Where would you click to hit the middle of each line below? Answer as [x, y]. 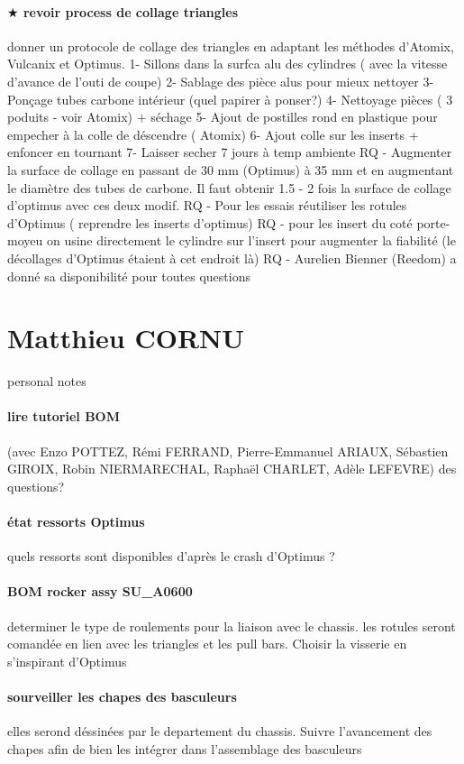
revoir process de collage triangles [131, 11]
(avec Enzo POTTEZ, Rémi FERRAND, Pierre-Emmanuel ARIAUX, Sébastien [228, 451]
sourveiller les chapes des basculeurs [122, 696]
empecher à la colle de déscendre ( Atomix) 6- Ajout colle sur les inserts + [213, 134]
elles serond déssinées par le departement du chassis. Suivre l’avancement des [220, 731]
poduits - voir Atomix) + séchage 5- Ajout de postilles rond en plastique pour [223, 117]
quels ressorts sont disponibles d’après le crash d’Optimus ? [171, 556]
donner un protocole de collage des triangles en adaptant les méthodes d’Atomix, [231, 46]
